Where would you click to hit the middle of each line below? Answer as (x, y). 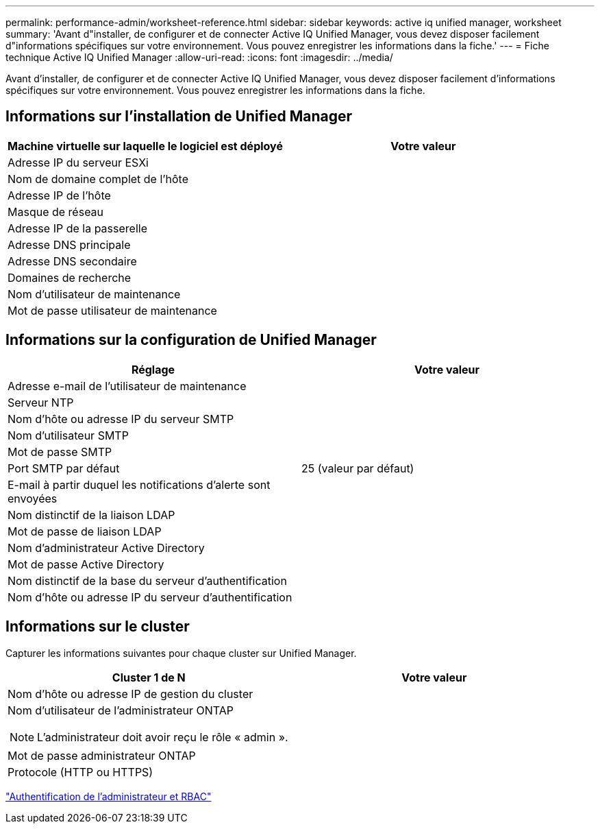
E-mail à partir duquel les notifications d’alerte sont (139, 484)
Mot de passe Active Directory (86, 564)
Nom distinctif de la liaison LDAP (91, 515)
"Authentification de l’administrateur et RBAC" (109, 796)
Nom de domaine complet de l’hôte (98, 179)
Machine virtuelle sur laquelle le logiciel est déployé (145, 146)
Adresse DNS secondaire (72, 261)
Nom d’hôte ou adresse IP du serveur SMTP (121, 419)
